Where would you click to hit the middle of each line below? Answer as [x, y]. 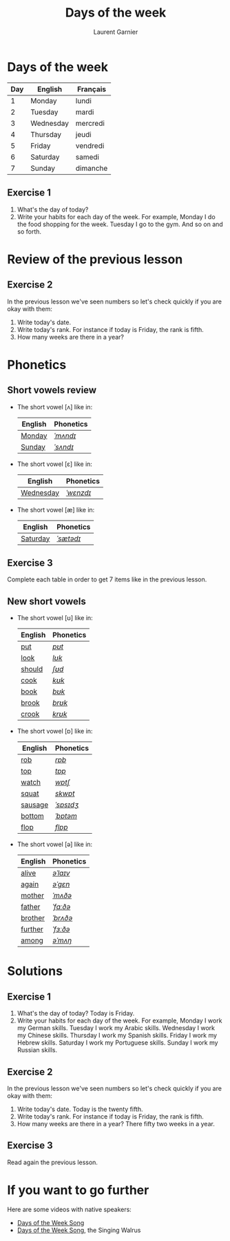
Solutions [35, 971]
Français [92, 89]
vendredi [90, 145]
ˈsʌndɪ [64, 447]
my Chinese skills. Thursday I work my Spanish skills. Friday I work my [117, 1036]
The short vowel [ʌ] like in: [55, 407]
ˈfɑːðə [62, 907]
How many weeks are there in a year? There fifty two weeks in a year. [116, 1123]
